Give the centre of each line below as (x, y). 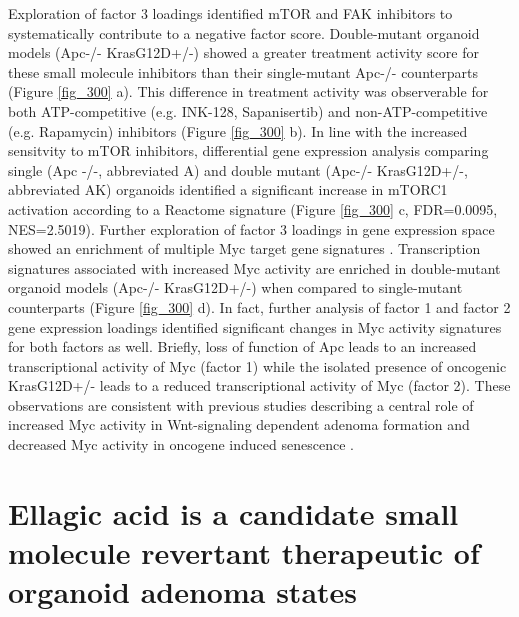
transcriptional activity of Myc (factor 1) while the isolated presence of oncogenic (257, 365)
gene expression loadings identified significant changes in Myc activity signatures (255, 326)
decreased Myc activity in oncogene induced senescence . (181, 444)
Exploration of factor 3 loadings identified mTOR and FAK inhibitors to (230, 13)
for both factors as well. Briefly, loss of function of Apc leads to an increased (242, 346)
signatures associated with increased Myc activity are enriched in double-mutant (254, 267)
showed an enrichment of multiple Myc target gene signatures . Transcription (244, 248)
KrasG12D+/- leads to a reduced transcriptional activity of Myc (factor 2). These (259, 385)
